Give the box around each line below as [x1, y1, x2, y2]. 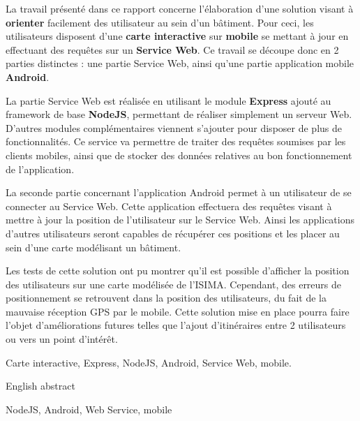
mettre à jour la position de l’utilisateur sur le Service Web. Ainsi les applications [6, 212, 355, 227]
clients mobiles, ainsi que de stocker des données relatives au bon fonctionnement [6, 147, 352, 162]
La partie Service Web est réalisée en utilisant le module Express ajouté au [6, 93, 331, 108]
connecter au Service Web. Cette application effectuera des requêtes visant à [6, 198, 332, 213]
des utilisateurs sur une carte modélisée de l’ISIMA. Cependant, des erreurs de [6, 276, 342, 291]
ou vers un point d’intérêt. [6, 332, 118, 346]
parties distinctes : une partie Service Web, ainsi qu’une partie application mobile [6, 56, 354, 71]
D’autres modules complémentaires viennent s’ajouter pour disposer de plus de [6, 120, 342, 135]
